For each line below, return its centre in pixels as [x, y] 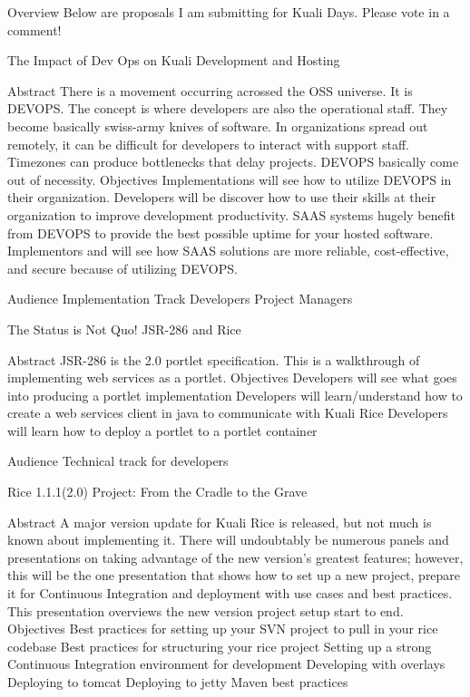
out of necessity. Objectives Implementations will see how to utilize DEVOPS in [230, 179]
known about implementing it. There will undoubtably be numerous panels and [228, 540]
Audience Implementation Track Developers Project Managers [180, 299]
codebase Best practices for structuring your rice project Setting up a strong [220, 646]
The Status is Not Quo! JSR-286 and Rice [124, 329]
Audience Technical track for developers [118, 461]
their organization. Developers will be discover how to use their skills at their [222, 197]
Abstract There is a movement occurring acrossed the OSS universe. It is [210, 90]
